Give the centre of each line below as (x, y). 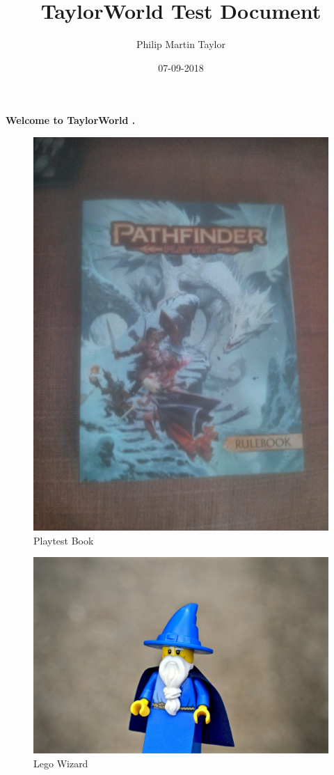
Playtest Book (64, 540)
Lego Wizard (61, 763)
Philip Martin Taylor (181, 44)
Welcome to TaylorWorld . (71, 120)
